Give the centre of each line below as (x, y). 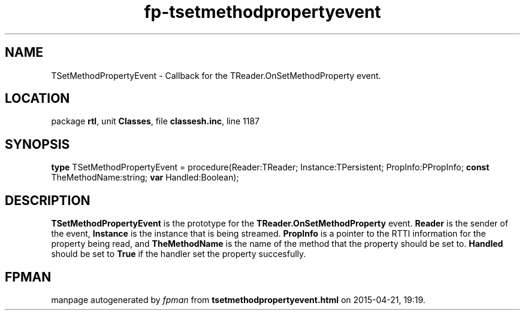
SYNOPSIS (37, 144)
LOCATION (37, 99)
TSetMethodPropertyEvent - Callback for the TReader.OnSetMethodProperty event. (216, 75)
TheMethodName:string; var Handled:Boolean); (145, 178)
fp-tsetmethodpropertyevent (262, 12)
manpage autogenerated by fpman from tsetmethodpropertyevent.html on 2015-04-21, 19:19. (238, 299)
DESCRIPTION (48, 200)
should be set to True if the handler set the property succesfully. (179, 254)
